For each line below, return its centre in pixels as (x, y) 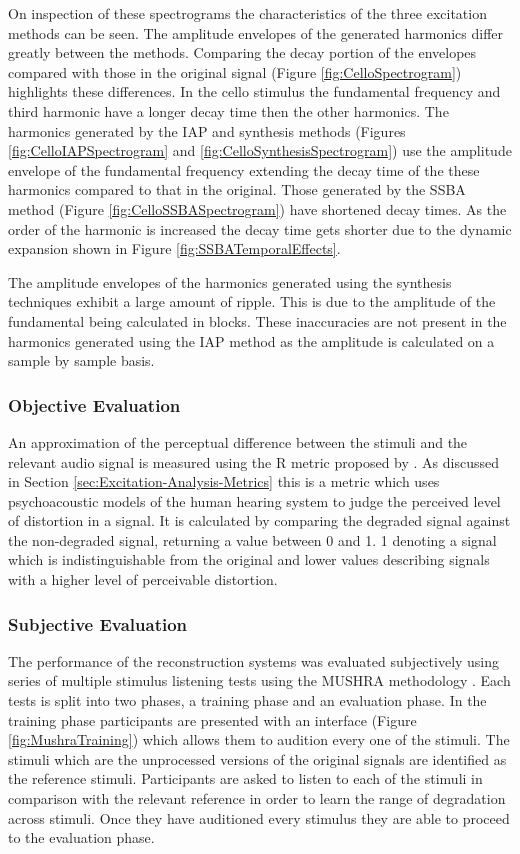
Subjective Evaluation (98, 623)
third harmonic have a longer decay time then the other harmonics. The (228, 110)
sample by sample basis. (81, 360)
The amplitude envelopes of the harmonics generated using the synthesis (230, 281)
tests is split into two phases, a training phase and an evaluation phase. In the (247, 700)
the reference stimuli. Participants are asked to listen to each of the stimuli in (245, 778)
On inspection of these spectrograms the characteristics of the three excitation (247, 13)
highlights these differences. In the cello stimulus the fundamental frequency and (254, 91)
